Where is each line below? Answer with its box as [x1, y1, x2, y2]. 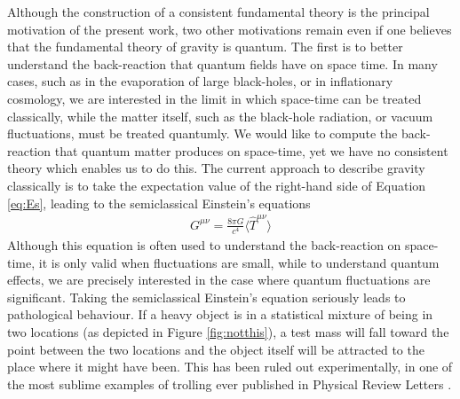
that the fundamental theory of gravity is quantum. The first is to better [7, 37, 403, 56]
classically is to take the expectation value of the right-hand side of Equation [7, 176, 426, 194]
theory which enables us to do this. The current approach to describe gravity [7, 159, 425, 177]
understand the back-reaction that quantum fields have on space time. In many [7, 54, 438, 73]
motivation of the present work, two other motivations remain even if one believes [7, 20, 452, 38]
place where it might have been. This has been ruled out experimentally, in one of [7, 357, 453, 376]
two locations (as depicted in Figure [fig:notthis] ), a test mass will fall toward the [7, 322, 449, 340]
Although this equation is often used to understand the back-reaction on [7, 236, 401, 254]
